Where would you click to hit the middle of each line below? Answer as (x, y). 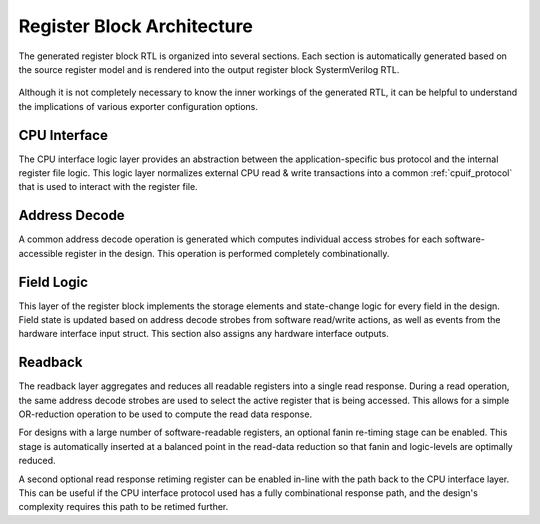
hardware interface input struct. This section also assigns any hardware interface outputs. (203, 334)
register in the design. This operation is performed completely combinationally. (227, 253)
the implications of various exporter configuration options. (138, 106)
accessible (41, 253)
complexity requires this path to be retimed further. (123, 507)
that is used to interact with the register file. (108, 187)
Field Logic (53, 281)
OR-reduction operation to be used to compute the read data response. (165, 414)
